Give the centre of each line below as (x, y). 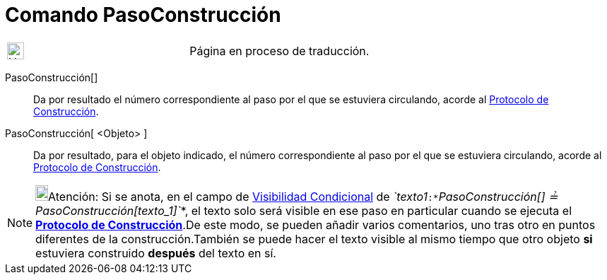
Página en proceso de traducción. (279, 51)
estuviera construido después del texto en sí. (156, 253)
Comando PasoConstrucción (143, 15)
